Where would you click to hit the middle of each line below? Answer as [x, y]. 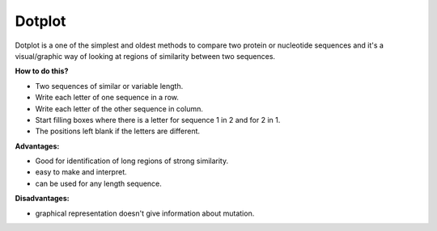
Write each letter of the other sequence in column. [119, 108]
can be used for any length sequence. [98, 183]
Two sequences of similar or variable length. [109, 86]
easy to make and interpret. [81, 172]
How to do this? [42, 71]
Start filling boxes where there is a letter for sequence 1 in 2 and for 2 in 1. [158, 120]
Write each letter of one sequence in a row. [107, 98]
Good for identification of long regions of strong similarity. [132, 161]
